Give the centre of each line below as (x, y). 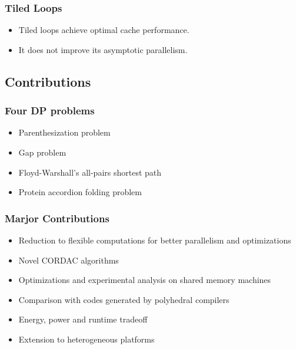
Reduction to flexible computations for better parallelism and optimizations (155, 240)
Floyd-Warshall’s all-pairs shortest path (90, 172)
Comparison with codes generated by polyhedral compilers (124, 299)
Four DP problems (50, 111)
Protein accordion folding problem (80, 192)
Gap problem (42, 152)
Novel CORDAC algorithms (69, 260)
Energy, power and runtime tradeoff (83, 319)
